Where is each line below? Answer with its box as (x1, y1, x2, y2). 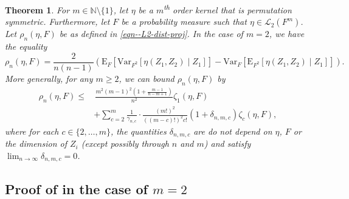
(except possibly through (81, 137, 169, 150)
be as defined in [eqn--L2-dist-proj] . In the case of (59, 27, 243, 40)
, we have (269, 27, 305, 40)
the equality (5, 40, 47, 53)
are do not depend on (193, 124, 272, 137)
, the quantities (111, 124, 167, 137)
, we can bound (119, 72, 174, 84)
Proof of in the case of (5, 179, 148, 198)
